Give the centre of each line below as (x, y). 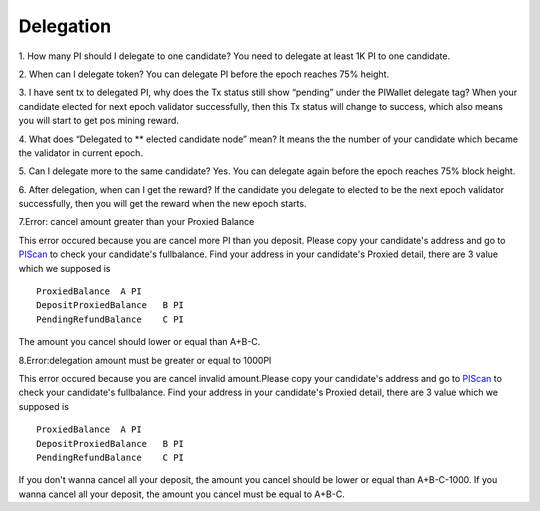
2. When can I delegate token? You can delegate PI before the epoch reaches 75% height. (204, 74)
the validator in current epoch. (81, 152)
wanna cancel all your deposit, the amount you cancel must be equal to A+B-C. (181, 494)
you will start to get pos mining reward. (99, 121)
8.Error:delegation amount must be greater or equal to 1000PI (145, 360)
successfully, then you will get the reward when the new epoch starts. (162, 204)
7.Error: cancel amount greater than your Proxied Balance (136, 222)
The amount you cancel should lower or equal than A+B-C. (139, 342)
